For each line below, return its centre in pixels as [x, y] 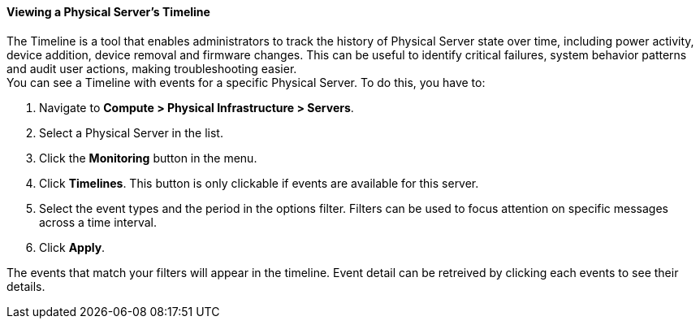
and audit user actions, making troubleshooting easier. [152, 68]
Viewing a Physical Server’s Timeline [108, 12]
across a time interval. [98, 222]
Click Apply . [72, 247]
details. [26, 286]
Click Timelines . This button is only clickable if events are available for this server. [259, 183]
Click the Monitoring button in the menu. [148, 158]
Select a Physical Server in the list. [131, 132]
